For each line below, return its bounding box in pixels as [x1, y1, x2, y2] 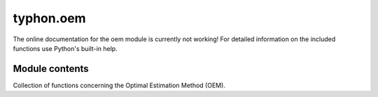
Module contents [13, 63, 89, 75]
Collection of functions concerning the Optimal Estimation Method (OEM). [13, 81, 225, 89]
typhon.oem [13, 10, 87, 26]
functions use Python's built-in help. [13, 44, 118, 52]
